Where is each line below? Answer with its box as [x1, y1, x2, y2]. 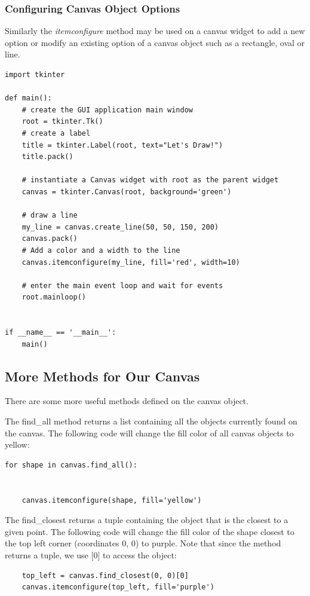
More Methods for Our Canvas [5, 366, 200, 385]
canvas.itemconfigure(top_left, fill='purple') [22, 583, 214, 592]
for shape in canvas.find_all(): [5, 460, 137, 469]
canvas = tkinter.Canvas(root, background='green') [22, 187, 232, 196]
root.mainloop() [22, 293, 87, 302]
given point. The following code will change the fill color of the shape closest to [5, 525, 294, 537]
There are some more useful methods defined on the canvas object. [5, 395, 248, 407]
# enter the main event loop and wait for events [22, 281, 223, 290]
